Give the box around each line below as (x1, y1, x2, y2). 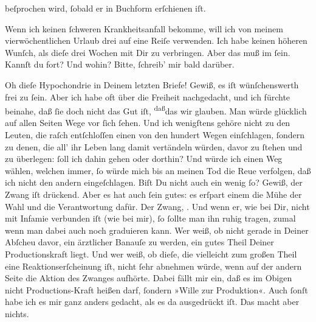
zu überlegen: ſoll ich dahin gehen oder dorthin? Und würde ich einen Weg (5, 152, 283, 165)
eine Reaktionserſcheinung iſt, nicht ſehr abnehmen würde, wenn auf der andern (5, 259, 302, 272)
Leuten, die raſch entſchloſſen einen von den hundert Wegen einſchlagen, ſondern (5, 128, 305, 141)
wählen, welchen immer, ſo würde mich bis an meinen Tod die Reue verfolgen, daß (5, 164, 311, 177)
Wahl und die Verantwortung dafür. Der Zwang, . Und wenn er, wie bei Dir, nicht (5, 200, 310, 212)
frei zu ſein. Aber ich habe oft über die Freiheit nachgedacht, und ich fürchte (5, 90, 290, 103)
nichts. (5, 307, 29, 320)
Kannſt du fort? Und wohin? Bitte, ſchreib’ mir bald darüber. (5, 58, 235, 71)
